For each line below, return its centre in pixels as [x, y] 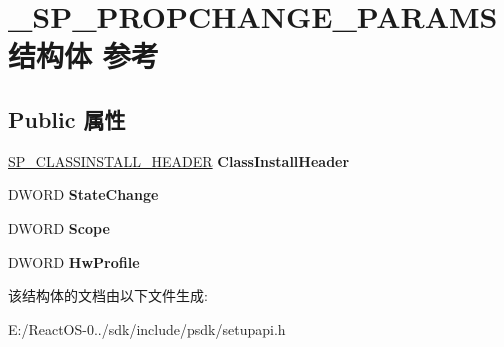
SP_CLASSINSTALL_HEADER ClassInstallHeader [179, 160]
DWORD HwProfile [74, 261]
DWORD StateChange [83, 194]
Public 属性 [67, 118]
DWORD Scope [59, 227]
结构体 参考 [83, 55]
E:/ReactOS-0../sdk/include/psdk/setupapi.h [147, 328]
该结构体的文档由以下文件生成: [108, 295]
